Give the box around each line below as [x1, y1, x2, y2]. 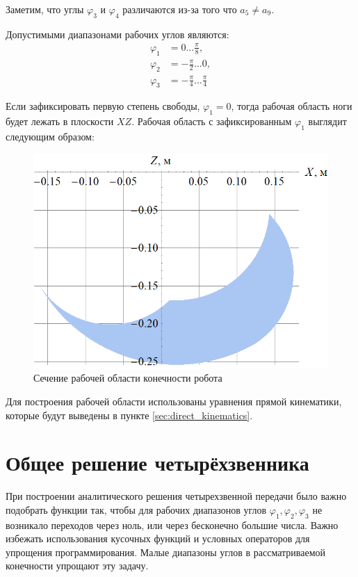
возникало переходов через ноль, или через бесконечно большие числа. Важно [6, 517, 339, 532]
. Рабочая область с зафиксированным [131, 114, 292, 129]
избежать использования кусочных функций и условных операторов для [6, 531, 310, 546]
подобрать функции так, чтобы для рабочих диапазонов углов [6, 502, 267, 517]
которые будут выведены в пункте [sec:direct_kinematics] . [6, 407, 253, 422]
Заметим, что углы [6, 2, 84, 16]
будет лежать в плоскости [6, 114, 114, 129]
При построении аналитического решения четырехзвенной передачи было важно [6, 489, 347, 503]
